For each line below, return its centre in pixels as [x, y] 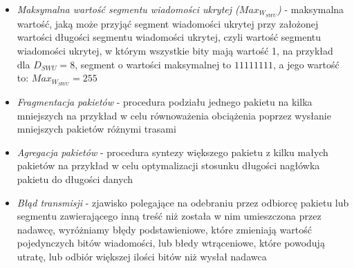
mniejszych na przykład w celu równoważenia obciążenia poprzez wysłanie [174, 115]
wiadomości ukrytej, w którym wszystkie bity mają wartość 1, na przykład [175, 51]
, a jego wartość [306, 64]
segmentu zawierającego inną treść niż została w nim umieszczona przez [169, 216]
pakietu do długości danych [75, 179]
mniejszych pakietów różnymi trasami [96, 129]
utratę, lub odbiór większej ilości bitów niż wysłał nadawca [142, 257]
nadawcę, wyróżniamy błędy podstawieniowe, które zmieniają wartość [164, 229]
